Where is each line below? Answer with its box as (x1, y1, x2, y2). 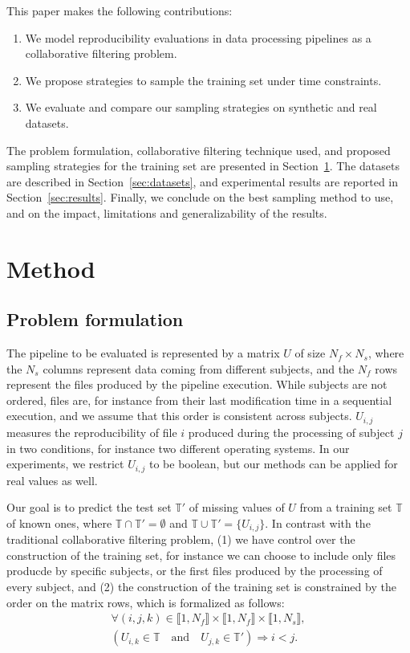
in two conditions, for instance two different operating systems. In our (6, 439, 350, 456)
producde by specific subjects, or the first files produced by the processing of (6, 562, 383, 579)
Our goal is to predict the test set (6, 499, 172, 516)
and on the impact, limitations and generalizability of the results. (6, 204, 327, 221)
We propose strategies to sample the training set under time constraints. (25, 71, 382, 88)
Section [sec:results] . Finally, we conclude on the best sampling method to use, (6, 189, 394, 206)
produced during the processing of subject (188, 423, 395, 440)
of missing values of (189, 499, 285, 516)
